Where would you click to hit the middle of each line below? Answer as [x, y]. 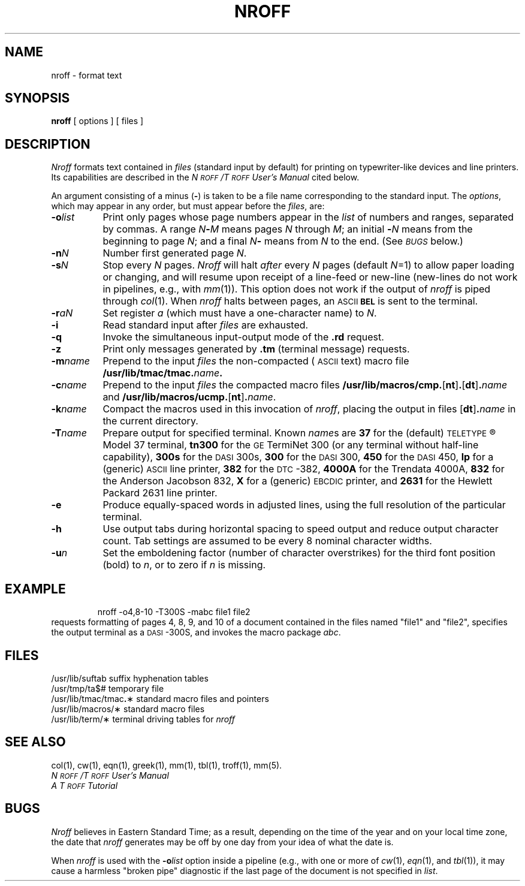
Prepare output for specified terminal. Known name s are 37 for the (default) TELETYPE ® [299, 433]
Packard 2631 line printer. [160, 493]
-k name [69, 409]
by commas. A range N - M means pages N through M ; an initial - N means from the [288, 229]
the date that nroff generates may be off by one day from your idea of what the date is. [222, 842]
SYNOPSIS [37, 98]
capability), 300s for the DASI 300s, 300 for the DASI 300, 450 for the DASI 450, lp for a [298, 457]
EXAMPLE [35, 589]
